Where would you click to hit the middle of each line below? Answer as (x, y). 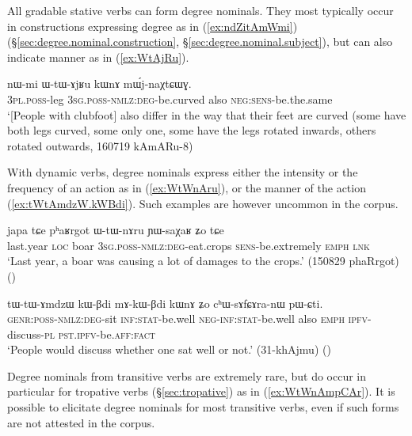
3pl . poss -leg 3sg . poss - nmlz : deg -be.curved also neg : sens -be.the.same (170, 99)
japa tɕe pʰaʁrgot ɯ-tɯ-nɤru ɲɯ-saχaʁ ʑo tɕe (116, 230)
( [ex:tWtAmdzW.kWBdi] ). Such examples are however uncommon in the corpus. (203, 203)
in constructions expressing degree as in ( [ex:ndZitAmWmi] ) (153, 26)
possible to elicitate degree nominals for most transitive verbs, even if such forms (203, 407)
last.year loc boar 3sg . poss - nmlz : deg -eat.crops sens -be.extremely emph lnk (189, 245)
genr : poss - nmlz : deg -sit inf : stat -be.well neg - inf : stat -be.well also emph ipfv (188, 318)
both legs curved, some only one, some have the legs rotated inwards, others (192, 130)
